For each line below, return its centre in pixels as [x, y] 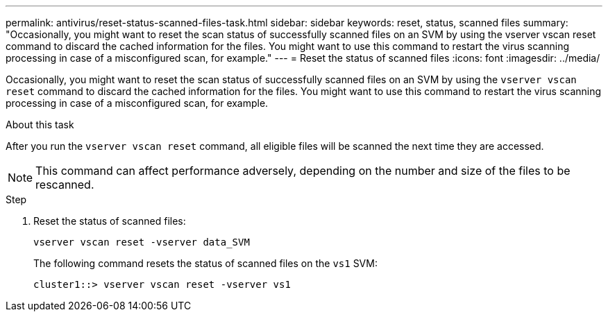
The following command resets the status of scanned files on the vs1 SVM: [205, 263]
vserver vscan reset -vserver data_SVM [142, 242]
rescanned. [65, 185]
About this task [40, 125]
